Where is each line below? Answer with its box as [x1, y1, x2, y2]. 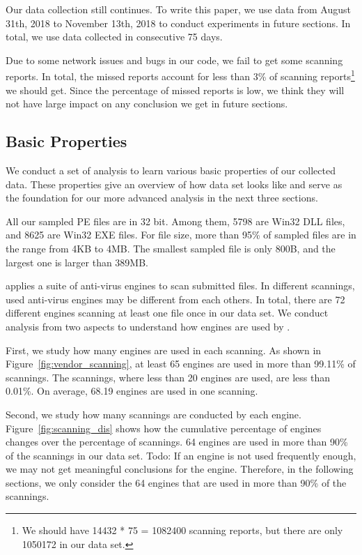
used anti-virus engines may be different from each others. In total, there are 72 [6, 291, 345, 306]
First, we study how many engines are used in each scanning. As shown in [6, 342, 322, 357]
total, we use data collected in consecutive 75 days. [6, 29, 223, 44]
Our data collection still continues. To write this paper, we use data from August [6, 2, 351, 16]
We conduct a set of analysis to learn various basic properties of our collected [6, 163, 336, 178]
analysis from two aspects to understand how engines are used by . [6, 319, 290, 333]
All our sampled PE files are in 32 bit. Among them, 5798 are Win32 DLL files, [6, 213, 345, 228]
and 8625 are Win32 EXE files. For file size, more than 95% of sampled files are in [6, 227, 356, 242]
